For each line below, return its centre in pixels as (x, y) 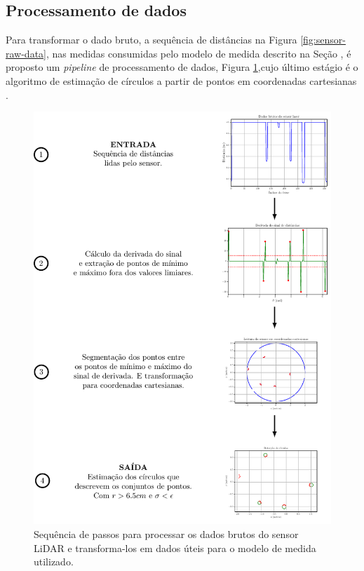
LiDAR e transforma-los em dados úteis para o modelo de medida (175, 548)
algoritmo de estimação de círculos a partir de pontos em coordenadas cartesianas (181, 80)
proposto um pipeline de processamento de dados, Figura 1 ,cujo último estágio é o (182, 67)
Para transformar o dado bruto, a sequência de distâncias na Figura (151, 40)
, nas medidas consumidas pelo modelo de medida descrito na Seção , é (199, 53)
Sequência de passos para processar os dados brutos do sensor (166, 534)
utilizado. (54, 562)
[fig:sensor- (323, 40)
